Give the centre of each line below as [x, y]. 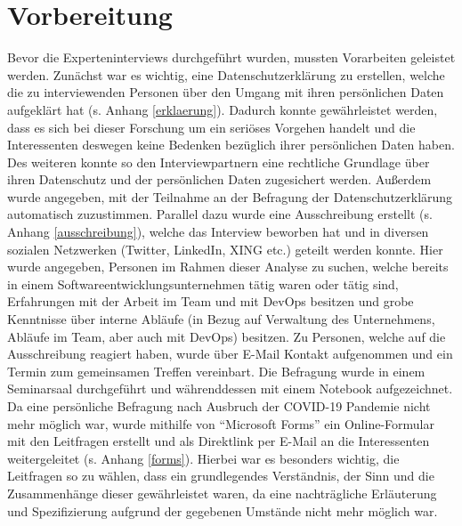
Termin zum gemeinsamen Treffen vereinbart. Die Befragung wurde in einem [216, 371]
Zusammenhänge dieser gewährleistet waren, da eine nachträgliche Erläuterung [222, 493]
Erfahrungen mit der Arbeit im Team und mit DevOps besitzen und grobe [211, 301]
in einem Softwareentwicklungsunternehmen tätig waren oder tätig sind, [203, 283]
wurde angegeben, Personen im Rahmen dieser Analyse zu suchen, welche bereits [228, 267]
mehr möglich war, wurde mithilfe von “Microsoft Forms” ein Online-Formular [221, 423]
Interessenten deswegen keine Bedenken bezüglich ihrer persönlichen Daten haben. [231, 145]
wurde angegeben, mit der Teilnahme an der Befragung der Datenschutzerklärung [230, 196]
